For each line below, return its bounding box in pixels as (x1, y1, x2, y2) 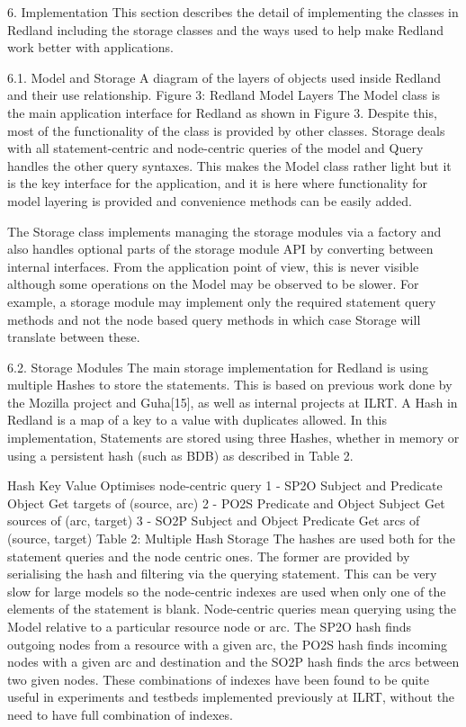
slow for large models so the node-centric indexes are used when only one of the (7, 581, 446, 600)
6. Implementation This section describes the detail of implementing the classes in (7, 3, 459, 21)
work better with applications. (7, 38, 174, 57)
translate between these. (7, 328, 140, 346)
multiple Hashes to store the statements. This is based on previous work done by (7, 375, 453, 394)
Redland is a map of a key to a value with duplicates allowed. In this (7, 410, 387, 429)
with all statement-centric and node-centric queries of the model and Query (7, 139, 424, 157)
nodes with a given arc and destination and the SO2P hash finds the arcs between (7, 652, 460, 671)
